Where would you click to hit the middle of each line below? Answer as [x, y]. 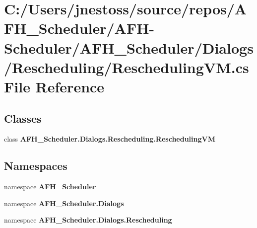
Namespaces [36, 166]
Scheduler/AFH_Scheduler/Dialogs [129, 47]
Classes [23, 118]
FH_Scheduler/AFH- [79, 28]
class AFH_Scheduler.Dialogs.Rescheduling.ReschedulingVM [110, 139]
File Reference [54, 86]
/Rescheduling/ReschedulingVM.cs [127, 67]
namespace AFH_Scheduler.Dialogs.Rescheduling [88, 220]
